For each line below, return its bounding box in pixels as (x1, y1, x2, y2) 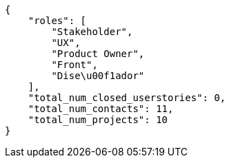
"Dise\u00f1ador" (51, 70, 145, 81)
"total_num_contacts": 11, (28, 103, 174, 114)
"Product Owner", (51, 48, 145, 59)
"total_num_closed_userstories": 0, (28, 92, 226, 103)
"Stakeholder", (51, 26, 133, 37)
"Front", (51, 59, 98, 70)
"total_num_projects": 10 (28, 114, 168, 125)
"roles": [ (28, 15, 87, 26)
